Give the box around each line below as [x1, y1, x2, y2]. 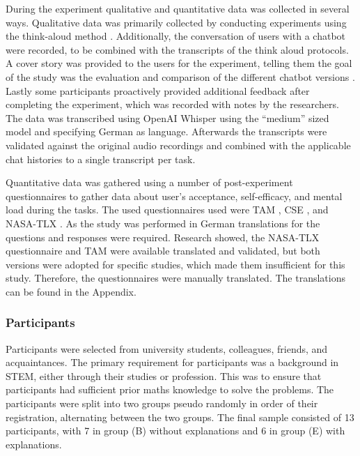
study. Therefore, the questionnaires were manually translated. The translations [6, 271, 345, 285]
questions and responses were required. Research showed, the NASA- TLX [6, 229, 320, 244]
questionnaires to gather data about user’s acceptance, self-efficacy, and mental [6, 188, 343, 203]
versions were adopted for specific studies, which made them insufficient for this [6, 257, 345, 271]
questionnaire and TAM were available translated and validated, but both [6, 243, 320, 258]
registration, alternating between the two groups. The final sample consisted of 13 [6, 409, 354, 424]
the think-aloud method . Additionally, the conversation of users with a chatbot [6, 29, 346, 43]
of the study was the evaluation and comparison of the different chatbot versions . [6, 69, 355, 84]
